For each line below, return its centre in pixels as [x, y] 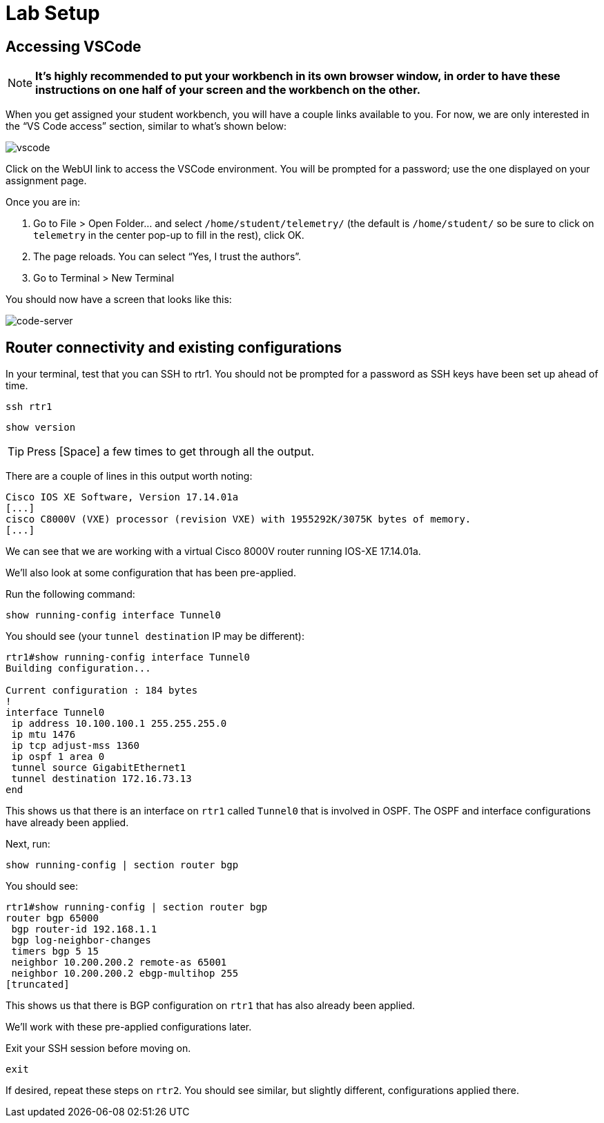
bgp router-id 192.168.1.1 [84, 929]
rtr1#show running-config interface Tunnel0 [128, 657]
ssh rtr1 [29, 407]
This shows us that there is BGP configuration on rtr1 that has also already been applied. [211, 1006]
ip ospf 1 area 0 [58, 757]
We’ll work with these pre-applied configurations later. [129, 1027]
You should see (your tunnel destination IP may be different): [155, 636]
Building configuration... [78, 668]
